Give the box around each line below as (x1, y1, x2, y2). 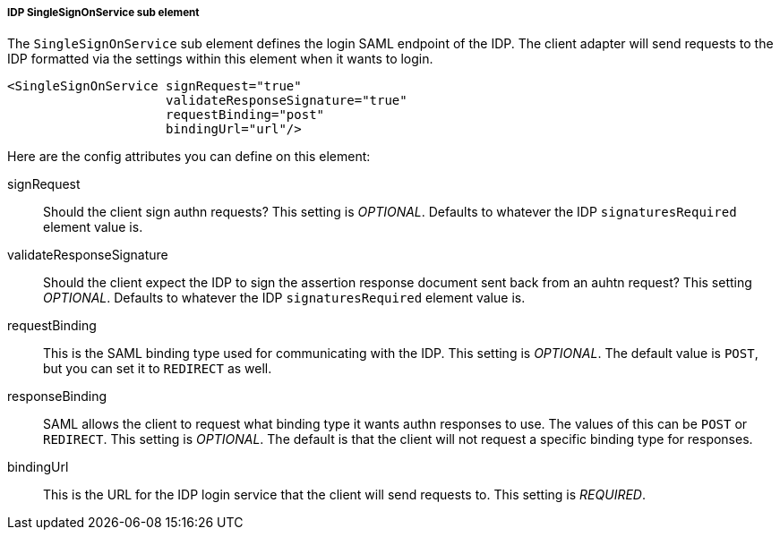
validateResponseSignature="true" (166, 93, 407, 108)
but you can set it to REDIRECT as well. (43, 361, 272, 377)
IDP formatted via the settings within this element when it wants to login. (7, 51, 433, 67)
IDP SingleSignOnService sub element (7, 6, 200, 19)
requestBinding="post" (166, 107, 325, 123)
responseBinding (7, 388, 107, 405)
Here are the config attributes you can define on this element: (7, 149, 371, 165)
